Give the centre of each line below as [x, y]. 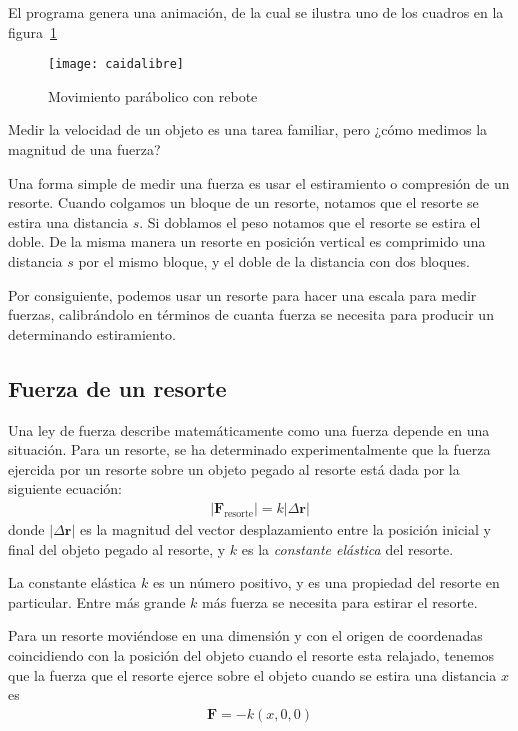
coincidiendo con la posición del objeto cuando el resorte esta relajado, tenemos [251, 654]
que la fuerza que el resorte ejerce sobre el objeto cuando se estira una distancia [252, 674]
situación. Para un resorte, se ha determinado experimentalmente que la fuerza [249, 449]
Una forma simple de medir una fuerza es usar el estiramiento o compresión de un [259, 182]
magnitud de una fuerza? [84, 149]
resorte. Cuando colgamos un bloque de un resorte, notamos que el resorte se [243, 202]
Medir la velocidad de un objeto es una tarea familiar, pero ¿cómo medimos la [248, 129]
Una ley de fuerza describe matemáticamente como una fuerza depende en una [249, 429]
